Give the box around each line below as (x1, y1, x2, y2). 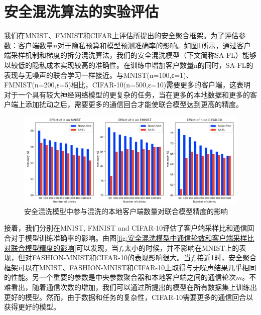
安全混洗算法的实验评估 (4, 1, 159, 22)
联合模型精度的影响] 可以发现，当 (11, 242, 118, 253)
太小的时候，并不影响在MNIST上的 (124, 242, 239, 253)
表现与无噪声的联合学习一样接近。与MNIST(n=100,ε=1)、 (4, 69, 193, 80)
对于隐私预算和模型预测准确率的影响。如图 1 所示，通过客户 (57, 40, 251, 50)
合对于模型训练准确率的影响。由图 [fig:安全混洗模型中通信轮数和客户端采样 (4, 232, 247, 243)
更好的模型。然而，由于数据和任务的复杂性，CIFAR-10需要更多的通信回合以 (4, 291, 253, 302)
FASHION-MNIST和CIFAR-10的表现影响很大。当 (32, 252, 191, 263)
